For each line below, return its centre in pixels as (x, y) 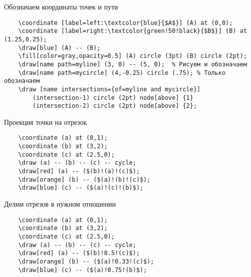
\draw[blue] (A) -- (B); (59, 48)
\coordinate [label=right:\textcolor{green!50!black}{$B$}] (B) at (132, 31)
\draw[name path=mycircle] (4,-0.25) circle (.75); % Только (122, 73)
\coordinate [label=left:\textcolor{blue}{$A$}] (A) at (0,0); (125, 23)
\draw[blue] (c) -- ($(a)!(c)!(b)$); (81, 188)
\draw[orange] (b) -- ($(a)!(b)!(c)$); (84, 179)
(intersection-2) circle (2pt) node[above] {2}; (115, 106)
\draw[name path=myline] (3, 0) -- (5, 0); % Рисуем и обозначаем (132, 64)
